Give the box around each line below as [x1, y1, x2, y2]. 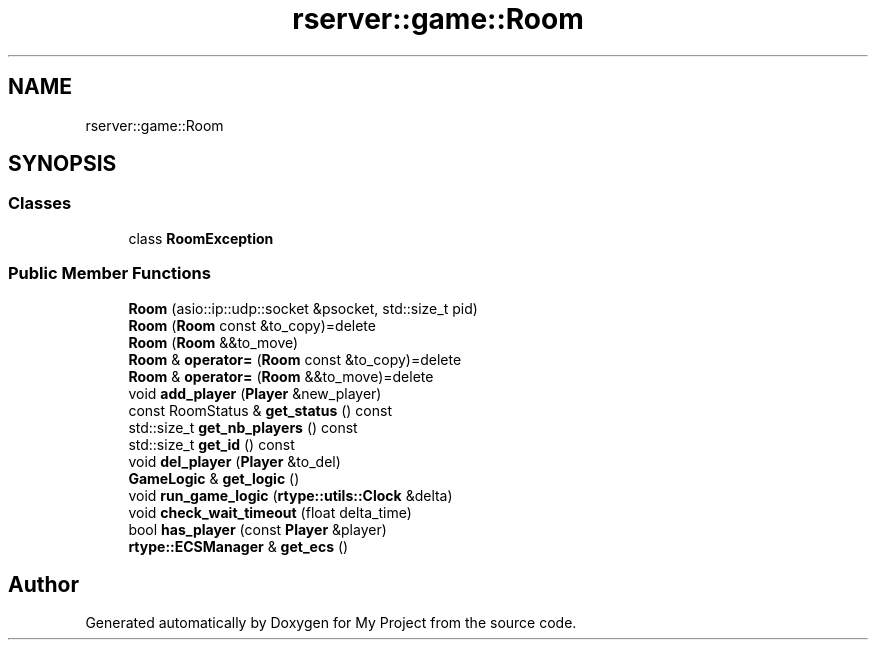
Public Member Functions [8, 263, 211, 284]
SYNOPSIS [8, 151, 117, 177]
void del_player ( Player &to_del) [128, 452, 341, 470]
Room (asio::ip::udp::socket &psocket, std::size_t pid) [128, 299, 478, 317]
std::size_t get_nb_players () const [128, 418, 358, 436]
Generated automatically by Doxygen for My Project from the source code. [85, 614, 577, 632]
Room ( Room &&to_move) [128, 333, 299, 351]
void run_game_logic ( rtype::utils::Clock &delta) [128, 486, 453, 504]
